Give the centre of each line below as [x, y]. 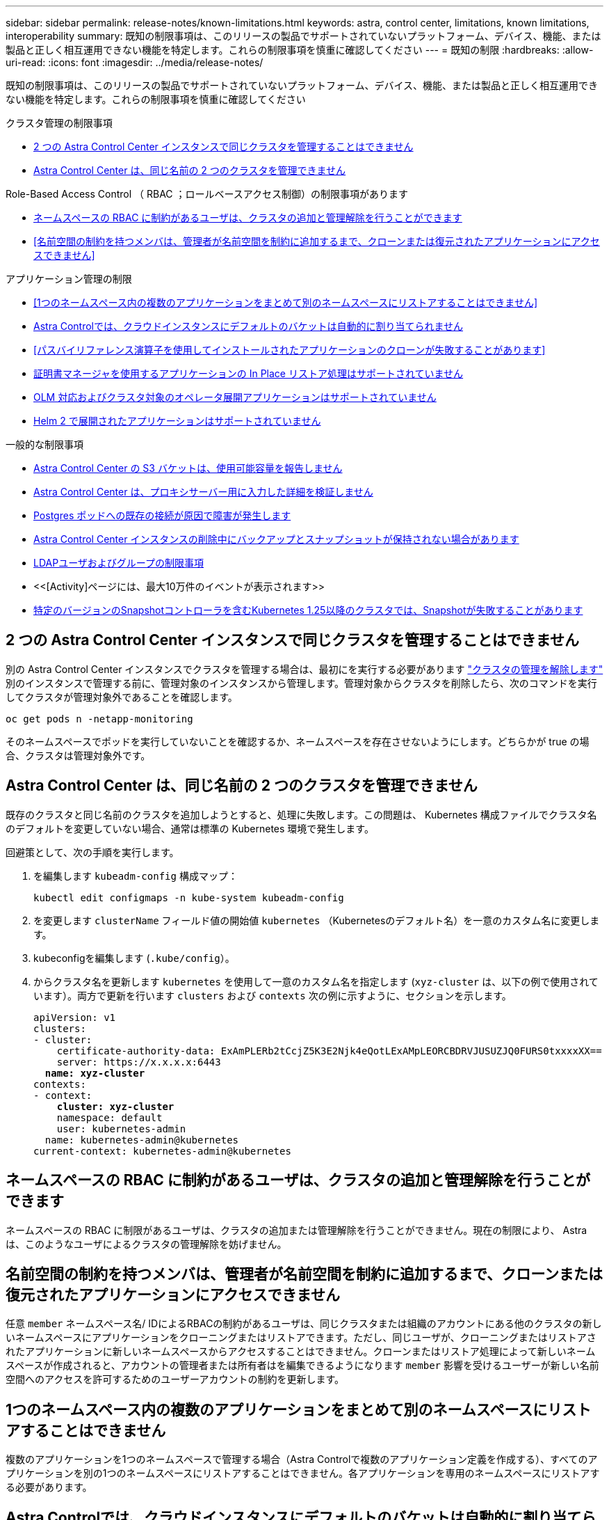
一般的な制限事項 [44, 444]
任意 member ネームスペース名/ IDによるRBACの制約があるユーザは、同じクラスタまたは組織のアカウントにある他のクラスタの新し [304, 1324]
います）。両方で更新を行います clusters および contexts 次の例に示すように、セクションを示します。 [273, 995]
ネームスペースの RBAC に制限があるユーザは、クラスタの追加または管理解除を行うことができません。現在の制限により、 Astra [297, 1230]
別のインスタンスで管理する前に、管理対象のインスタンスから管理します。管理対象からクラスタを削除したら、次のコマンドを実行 [301, 683]
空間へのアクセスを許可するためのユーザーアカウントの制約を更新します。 [175, 1379]
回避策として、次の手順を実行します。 [92, 852]
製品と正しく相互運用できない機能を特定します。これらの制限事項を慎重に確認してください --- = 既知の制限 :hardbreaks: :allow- [300, 50]
